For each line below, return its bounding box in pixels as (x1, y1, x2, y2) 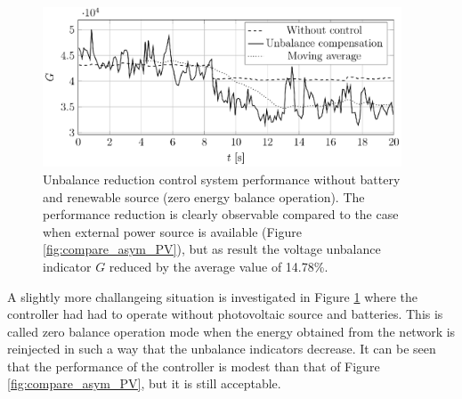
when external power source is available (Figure (43, 222, 302, 240)
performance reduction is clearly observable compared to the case (43, 205, 399, 224)
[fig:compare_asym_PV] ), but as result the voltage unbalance (43, 240, 381, 258)
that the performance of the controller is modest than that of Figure (7, 356, 380, 375)
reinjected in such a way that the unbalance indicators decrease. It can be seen (7, 339, 436, 358)
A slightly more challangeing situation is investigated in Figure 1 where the (7, 287, 418, 305)
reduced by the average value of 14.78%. (109, 256, 328, 275)
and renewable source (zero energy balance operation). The (43, 187, 365, 206)
